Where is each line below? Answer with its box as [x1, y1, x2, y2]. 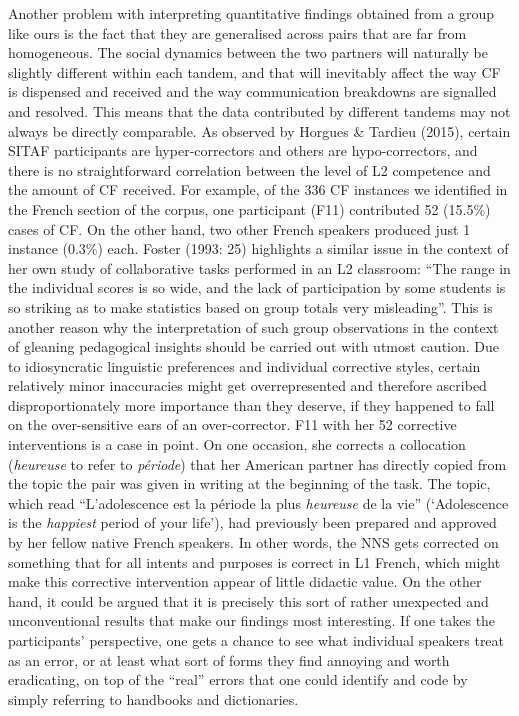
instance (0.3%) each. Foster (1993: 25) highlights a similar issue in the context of [8, 238, 509, 259]
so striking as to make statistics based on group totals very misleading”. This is [8, 296, 493, 317]
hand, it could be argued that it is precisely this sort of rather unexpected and [8, 590, 489, 611]
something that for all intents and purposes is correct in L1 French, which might [8, 551, 501, 572]
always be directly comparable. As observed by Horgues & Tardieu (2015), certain [8, 120, 511, 141]
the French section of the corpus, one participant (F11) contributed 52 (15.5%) [8, 198, 491, 219]
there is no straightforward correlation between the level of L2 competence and [8, 159, 491, 180]
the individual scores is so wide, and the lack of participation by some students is [8, 277, 506, 298]
